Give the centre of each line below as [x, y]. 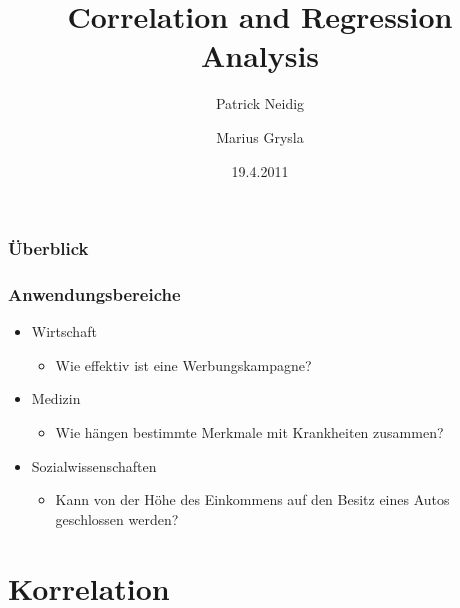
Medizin [56, 398]
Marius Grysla [260, 136]
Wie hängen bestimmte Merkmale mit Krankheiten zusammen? [249, 432]
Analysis [260, 55]
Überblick [48, 248]
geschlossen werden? [117, 518]
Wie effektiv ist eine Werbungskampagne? [183, 364]
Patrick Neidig [260, 103]
